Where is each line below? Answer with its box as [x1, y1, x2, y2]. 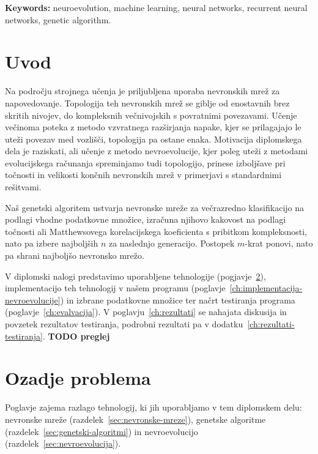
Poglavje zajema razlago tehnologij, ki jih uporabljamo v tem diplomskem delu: [5, 401, 302, 414]
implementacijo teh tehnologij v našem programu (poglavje [5, 281, 226, 294]
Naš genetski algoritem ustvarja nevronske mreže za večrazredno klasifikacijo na [5, 201, 305, 214]
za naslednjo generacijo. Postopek [108, 237, 235, 250]
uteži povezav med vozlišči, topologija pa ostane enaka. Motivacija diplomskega [5, 132, 302, 145]
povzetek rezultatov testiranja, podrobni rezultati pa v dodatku [5, 318, 243, 330]
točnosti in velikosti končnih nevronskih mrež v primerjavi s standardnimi [5, 168, 282, 181]
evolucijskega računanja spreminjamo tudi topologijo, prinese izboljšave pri [5, 156, 286, 169]
